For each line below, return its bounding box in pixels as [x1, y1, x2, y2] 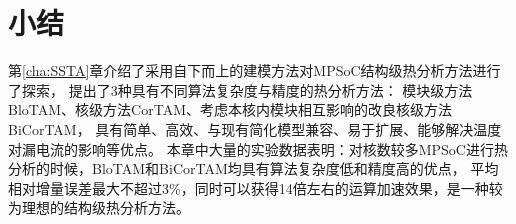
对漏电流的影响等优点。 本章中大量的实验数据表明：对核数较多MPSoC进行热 [8, 138, 508, 159]
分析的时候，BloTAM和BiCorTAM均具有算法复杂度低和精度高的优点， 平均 [8, 158, 499, 179]
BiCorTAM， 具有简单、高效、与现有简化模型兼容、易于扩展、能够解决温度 [8, 118, 502, 139]
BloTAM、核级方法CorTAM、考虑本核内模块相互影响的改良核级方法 [8, 99, 452, 120]
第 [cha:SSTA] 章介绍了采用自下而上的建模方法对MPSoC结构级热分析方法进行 [8, 60, 501, 81]
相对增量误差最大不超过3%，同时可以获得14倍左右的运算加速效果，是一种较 [8, 177, 503, 198]
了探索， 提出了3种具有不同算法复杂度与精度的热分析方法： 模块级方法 [8, 79, 473, 100]
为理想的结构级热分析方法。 [8, 197, 190, 218]
